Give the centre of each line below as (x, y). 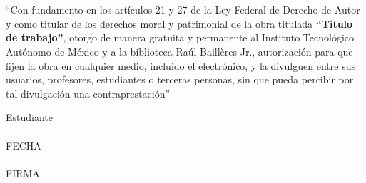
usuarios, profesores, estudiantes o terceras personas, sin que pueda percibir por (180, 79)
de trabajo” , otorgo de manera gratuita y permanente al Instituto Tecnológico (180, 37)
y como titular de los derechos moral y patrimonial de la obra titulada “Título (179, 23)
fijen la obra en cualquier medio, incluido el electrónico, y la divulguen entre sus (181, 65)
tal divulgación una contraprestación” (88, 93)
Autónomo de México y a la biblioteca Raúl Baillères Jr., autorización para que (179, 51)
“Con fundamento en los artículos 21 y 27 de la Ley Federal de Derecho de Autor (183, 10)
